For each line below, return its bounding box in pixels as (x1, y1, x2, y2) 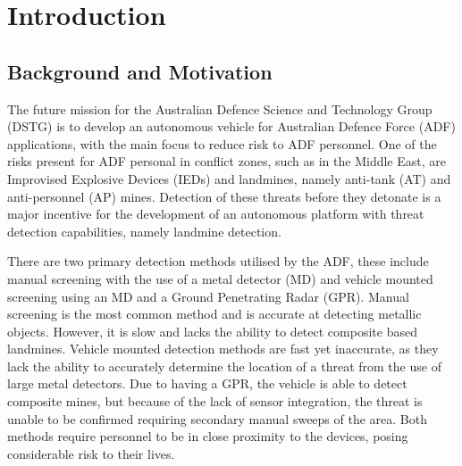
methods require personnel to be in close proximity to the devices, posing (7, 427, 408, 445)
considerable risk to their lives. (7, 444, 175, 462)
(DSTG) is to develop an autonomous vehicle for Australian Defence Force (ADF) (7, 117, 456, 136)
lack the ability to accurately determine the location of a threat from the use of (7, 356, 441, 375)
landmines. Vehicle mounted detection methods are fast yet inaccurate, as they (7, 339, 439, 358)
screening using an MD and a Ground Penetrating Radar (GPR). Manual (7, 287, 409, 305)
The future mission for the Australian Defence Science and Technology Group (7, 99, 433, 118)
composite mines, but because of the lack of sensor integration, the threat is (7, 392, 423, 411)
